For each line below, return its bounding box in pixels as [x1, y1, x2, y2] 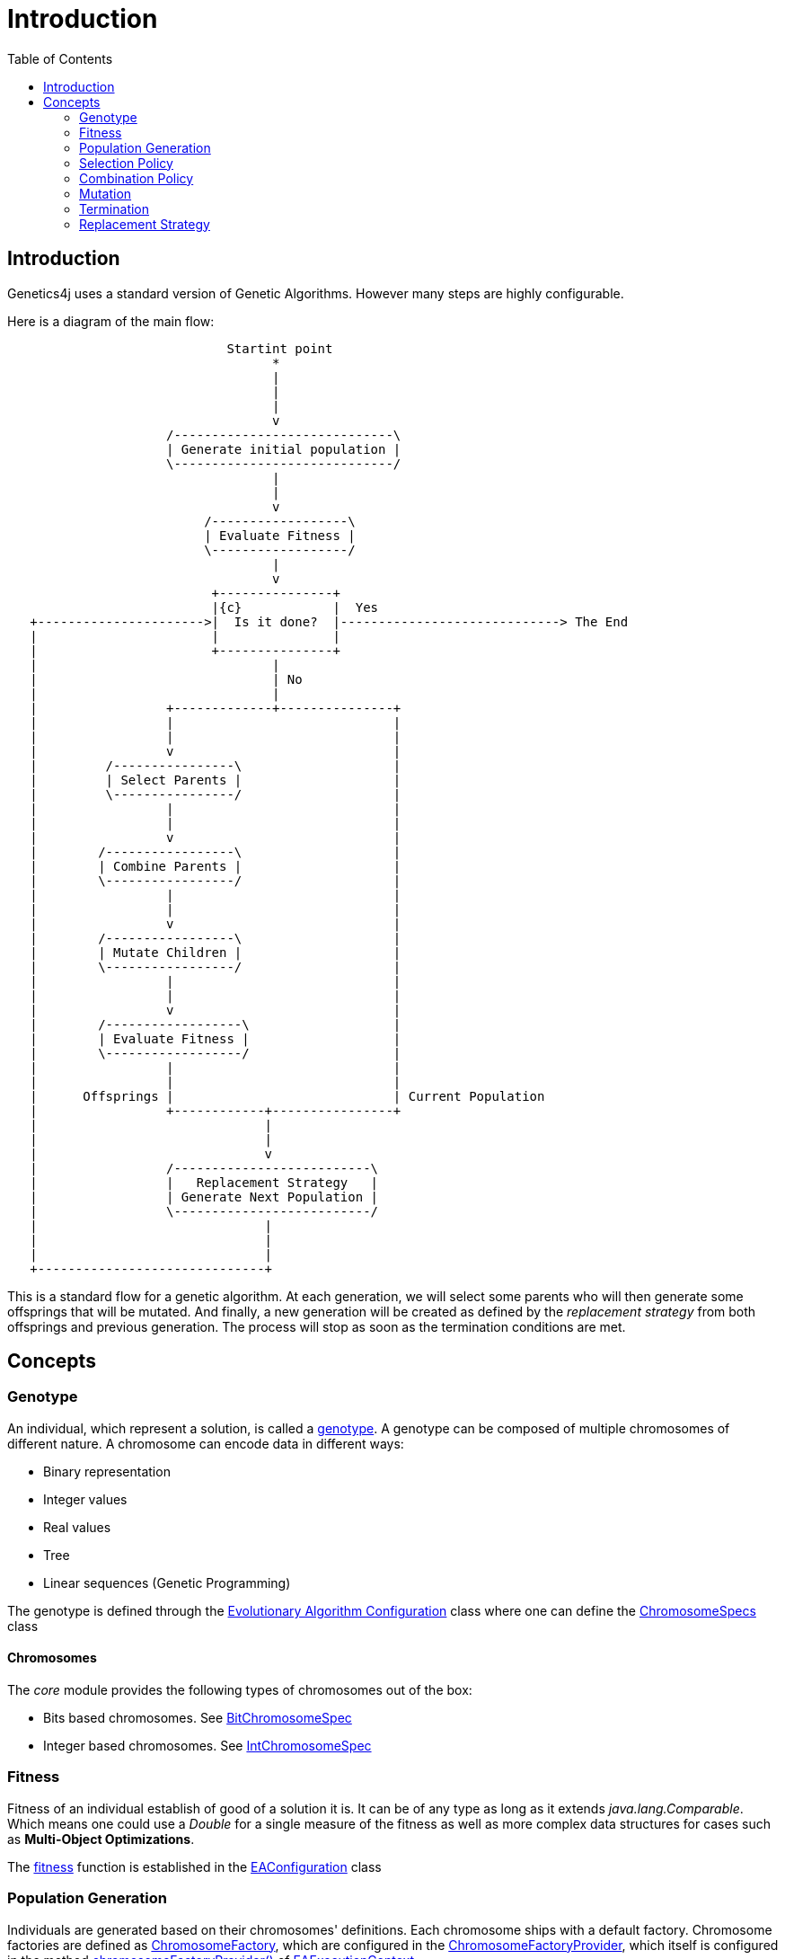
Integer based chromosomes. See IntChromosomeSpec [43, 1738, 372, 1754]
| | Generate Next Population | [30, 1189, 379, 1204]
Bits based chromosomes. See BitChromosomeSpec [43, 1710, 352, 1726]
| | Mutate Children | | [30, 944, 401, 960]
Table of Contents [7, 50, 113, 66]
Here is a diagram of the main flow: [7, 313, 215, 329]
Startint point [226, 341, 333, 356]
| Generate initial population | [166, 441, 401, 457]
